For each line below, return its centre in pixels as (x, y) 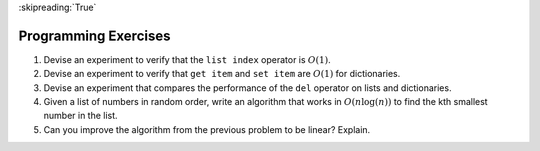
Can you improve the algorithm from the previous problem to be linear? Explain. (207, 129)
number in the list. (81, 116)
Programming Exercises (94, 35)
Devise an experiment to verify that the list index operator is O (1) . (187, 59)
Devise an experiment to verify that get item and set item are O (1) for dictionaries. (222, 74)
